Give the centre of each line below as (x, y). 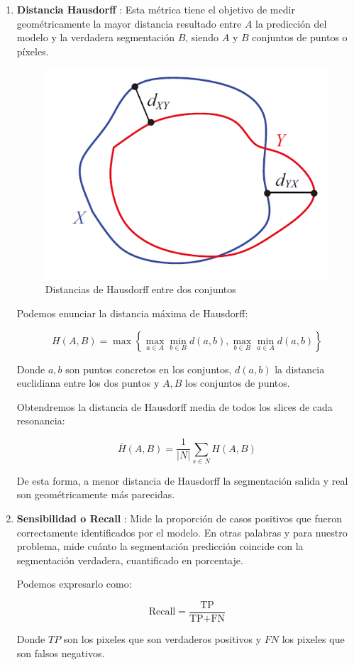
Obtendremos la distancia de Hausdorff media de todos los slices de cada (175, 406)
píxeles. (33, 51)
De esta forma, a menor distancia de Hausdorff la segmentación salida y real (182, 480)
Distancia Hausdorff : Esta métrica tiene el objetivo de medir (156, 9)
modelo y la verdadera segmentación (95, 37)
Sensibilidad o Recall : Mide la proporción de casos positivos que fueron (179, 518)
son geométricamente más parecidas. (96, 494)
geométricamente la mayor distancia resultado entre (129, 23)
